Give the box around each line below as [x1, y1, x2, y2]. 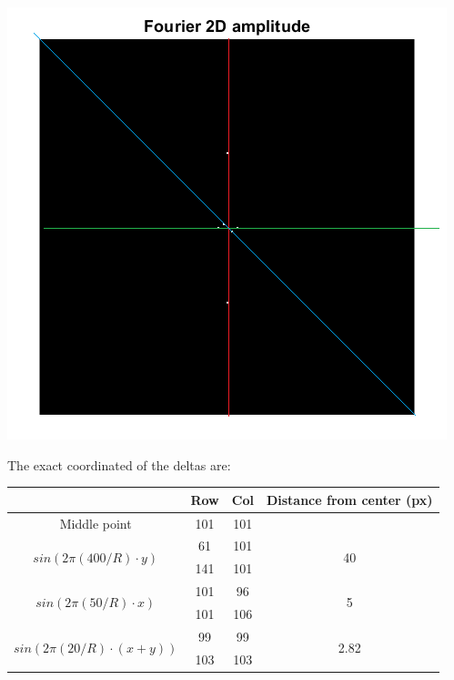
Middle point [59, 513, 132, 532]
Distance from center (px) [266, 489, 433, 509]
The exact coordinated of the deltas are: [7, 455, 231, 474]
